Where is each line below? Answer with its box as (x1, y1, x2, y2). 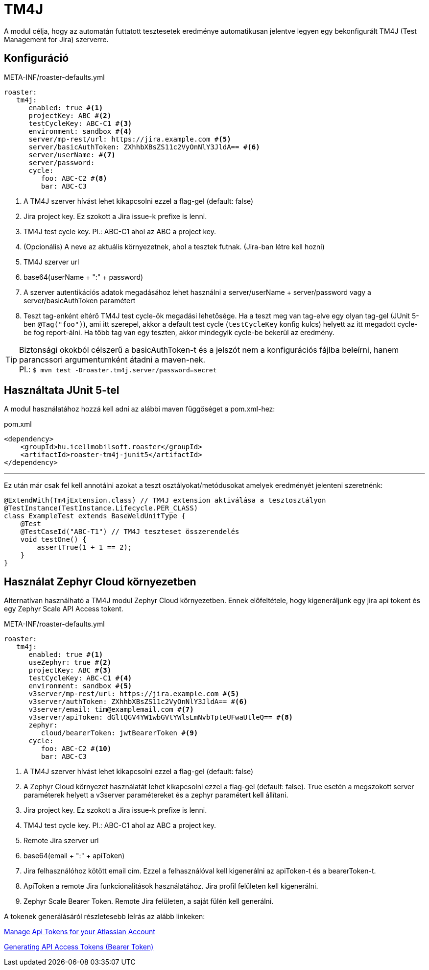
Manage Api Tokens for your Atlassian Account (4, 927, 155, 936)
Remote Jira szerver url (24, 836, 99, 845)
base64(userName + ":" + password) (24, 272, 143, 281)
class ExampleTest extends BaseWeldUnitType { (4, 512, 186, 520)
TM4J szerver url (24, 257, 79, 266)
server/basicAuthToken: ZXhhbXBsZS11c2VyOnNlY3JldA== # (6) (28, 143, 260, 151)
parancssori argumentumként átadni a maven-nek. (19, 354, 206, 364)
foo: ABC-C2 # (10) (41, 745, 112, 753)
